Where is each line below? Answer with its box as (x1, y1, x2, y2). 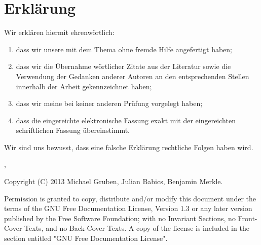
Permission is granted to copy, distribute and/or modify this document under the (4, 193, 256, 203)
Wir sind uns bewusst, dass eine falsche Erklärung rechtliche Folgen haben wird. (4, 142, 253, 152)
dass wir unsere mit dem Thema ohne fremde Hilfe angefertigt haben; (16, 44, 233, 54)
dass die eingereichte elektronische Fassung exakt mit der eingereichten (16, 115, 236, 125)
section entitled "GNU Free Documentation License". (4, 233, 168, 243)
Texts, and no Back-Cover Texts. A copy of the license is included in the (24, 223, 249, 233)
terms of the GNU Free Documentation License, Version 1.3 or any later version (4, 203, 252, 214)
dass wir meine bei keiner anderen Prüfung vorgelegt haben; (16, 98, 203, 109)
